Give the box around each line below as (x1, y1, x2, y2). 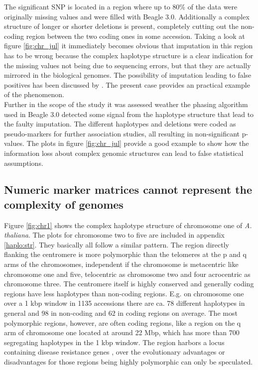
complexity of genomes (4, 196, 124, 212)
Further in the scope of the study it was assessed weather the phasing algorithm (4, 99, 248, 109)
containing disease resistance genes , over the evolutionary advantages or (4, 347, 225, 357)
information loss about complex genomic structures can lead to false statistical (4, 147, 244, 158)
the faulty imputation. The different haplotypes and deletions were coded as (4, 119, 236, 129)
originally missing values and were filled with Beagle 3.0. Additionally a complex (4, 11, 250, 21)
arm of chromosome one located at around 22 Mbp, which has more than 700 (4, 327, 240, 338)
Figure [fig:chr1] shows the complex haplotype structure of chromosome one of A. (4, 220, 252, 230)
